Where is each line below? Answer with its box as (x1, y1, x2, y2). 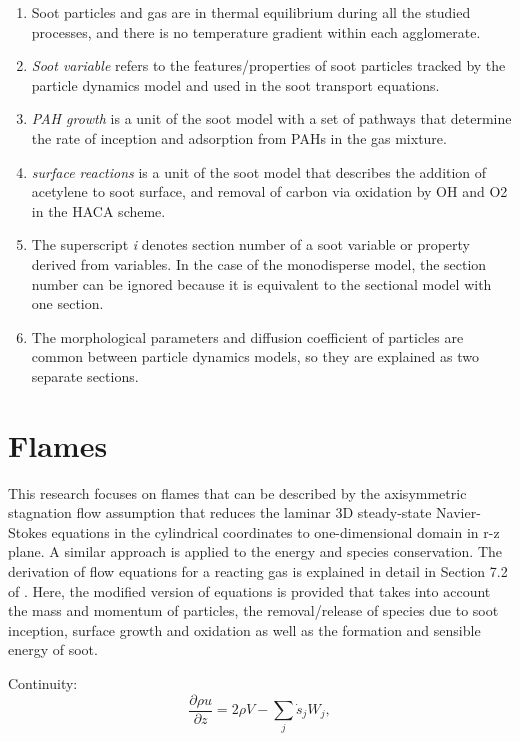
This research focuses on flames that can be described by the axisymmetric (8, 482, 467, 503)
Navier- (436, 502, 481, 523)
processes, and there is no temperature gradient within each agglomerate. (31, 21, 481, 42)
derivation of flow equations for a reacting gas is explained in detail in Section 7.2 (8, 561, 508, 581)
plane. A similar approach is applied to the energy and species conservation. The (8, 541, 503, 562)
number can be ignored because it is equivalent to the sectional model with (31, 273, 492, 294)
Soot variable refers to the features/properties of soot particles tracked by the (31, 55, 506, 76)
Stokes (8, 521, 47, 542)
